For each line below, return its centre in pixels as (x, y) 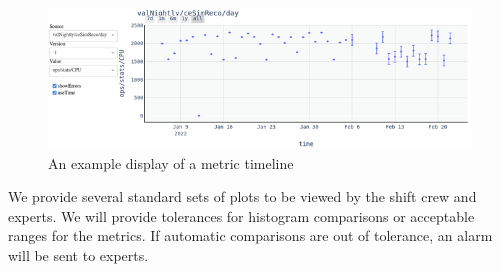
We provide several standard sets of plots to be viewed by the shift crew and (242, 196)
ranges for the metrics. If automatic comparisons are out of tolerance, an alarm (250, 235)
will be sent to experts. (78, 254)
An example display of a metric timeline (171, 162)
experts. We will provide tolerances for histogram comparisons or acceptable (241, 215)
